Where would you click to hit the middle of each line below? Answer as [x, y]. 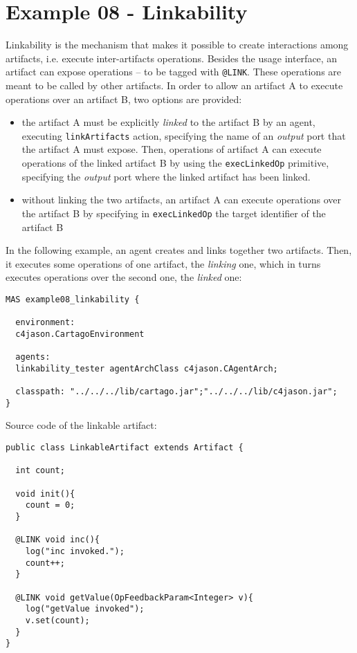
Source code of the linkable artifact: [81, 425]
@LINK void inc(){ [58, 540]
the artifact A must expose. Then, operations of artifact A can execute [172, 149]
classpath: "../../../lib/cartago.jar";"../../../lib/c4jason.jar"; [176, 392]
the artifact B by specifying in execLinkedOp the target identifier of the [174, 213]
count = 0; [50, 505]
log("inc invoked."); [75, 551]
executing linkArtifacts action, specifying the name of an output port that [184, 135]
